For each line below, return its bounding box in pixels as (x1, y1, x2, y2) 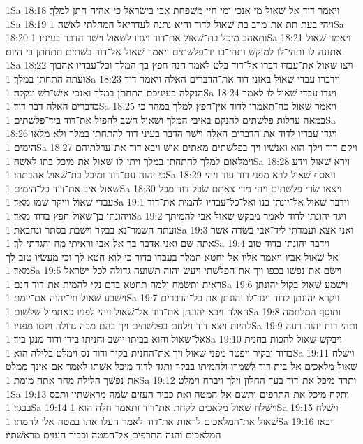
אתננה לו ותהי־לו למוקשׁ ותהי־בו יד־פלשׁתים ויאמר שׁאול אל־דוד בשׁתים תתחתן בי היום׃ (6, 43, 342, 58)
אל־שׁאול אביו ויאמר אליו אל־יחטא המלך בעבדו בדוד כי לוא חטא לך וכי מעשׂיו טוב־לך (6, 249, 339, 264)
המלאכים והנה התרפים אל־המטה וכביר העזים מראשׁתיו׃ (6, 427, 221, 442)
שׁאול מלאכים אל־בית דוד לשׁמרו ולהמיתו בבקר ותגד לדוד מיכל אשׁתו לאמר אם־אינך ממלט (6, 359, 357, 373)
